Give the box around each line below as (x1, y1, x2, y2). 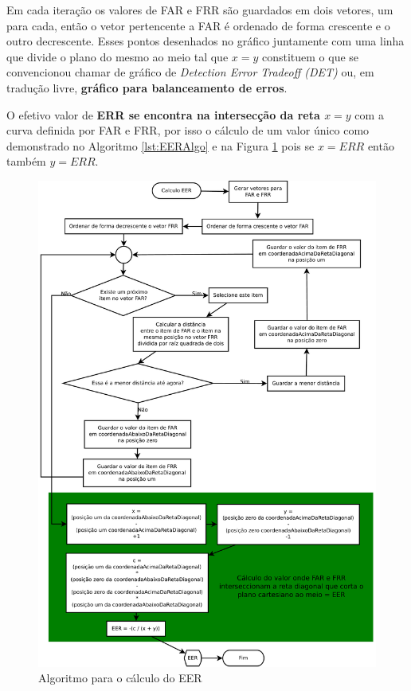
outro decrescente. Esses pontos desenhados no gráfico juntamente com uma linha (6, 33, 405, 49)
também (6, 153, 46, 170)
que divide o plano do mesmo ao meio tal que (6, 48, 229, 64)
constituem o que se (261, 48, 359, 64)
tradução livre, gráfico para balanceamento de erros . (6, 79, 288, 96)
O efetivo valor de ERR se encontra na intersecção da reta (6, 106, 320, 123)
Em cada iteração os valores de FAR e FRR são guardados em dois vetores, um (6, 2, 393, 18)
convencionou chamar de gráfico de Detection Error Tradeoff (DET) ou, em (6, 64, 374, 80)
